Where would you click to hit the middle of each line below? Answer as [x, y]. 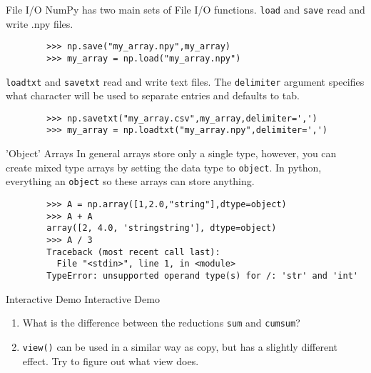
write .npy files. [40, 23]
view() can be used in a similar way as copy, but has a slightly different [180, 346]
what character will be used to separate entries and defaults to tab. [153, 95]
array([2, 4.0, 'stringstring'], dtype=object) [162, 228]
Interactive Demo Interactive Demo [83, 298]
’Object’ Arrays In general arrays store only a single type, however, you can [171, 153]
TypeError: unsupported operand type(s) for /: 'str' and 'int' [202, 275]
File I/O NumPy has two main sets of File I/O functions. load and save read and [185, 9]
